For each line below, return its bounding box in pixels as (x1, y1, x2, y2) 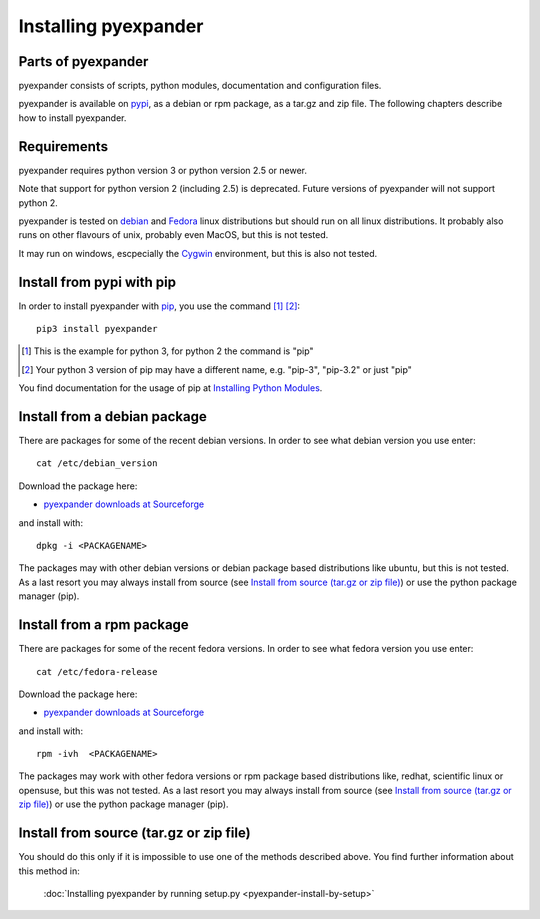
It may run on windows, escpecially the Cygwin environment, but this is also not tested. (18, 247, 378, 259)
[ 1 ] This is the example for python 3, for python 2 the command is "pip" (21, 345, 314, 357)
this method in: (18, 865, 80, 877)
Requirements (18, 138, 109, 155)
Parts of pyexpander (18, 53, 149, 70)
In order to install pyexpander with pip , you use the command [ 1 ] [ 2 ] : (18, 300, 300, 312)
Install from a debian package (18, 408, 207, 425)
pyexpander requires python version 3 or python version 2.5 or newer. (18, 164, 308, 176)
